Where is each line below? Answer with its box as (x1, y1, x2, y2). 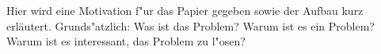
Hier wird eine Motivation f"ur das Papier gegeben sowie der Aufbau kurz (6, 2, 364, 18)
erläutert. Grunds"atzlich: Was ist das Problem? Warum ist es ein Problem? (6, 17, 375, 34)
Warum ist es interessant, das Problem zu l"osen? (6, 33, 246, 49)
